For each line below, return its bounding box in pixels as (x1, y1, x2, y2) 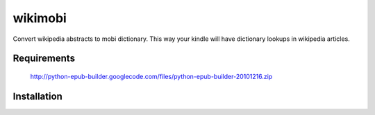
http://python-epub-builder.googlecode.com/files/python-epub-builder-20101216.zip (30, 72, 273, 80)
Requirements (12, 53, 76, 64)
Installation (12, 90, 62, 102)
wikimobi (12, 10, 67, 26)
